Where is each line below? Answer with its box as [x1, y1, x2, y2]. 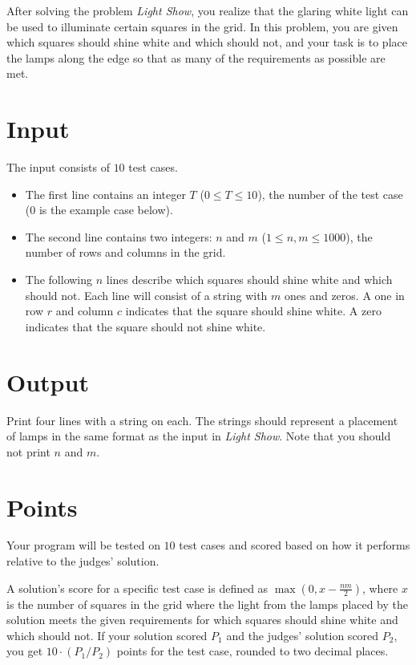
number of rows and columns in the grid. [25, 244, 226, 261]
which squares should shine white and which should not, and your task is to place [6, 34, 407, 51]
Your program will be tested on [6, 537, 160, 553]
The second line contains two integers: [25, 228, 212, 245]
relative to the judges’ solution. [6, 553, 160, 570]
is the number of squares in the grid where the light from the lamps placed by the [6, 595, 408, 612]
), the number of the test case [257, 185, 403, 202]
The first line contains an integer [25, 185, 186, 202]
